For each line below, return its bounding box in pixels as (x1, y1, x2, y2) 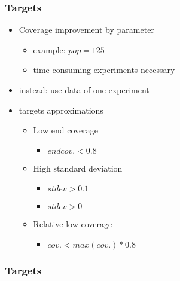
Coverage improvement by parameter (19, 23, 154, 36)
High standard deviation (33, 161, 123, 174)
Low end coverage (33, 124, 98, 136)
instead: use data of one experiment (19, 84, 150, 96)
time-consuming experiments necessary (33, 63, 175, 76)
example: (33, 43, 66, 56)
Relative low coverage (33, 218, 112, 230)
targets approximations (19, 103, 103, 116)
